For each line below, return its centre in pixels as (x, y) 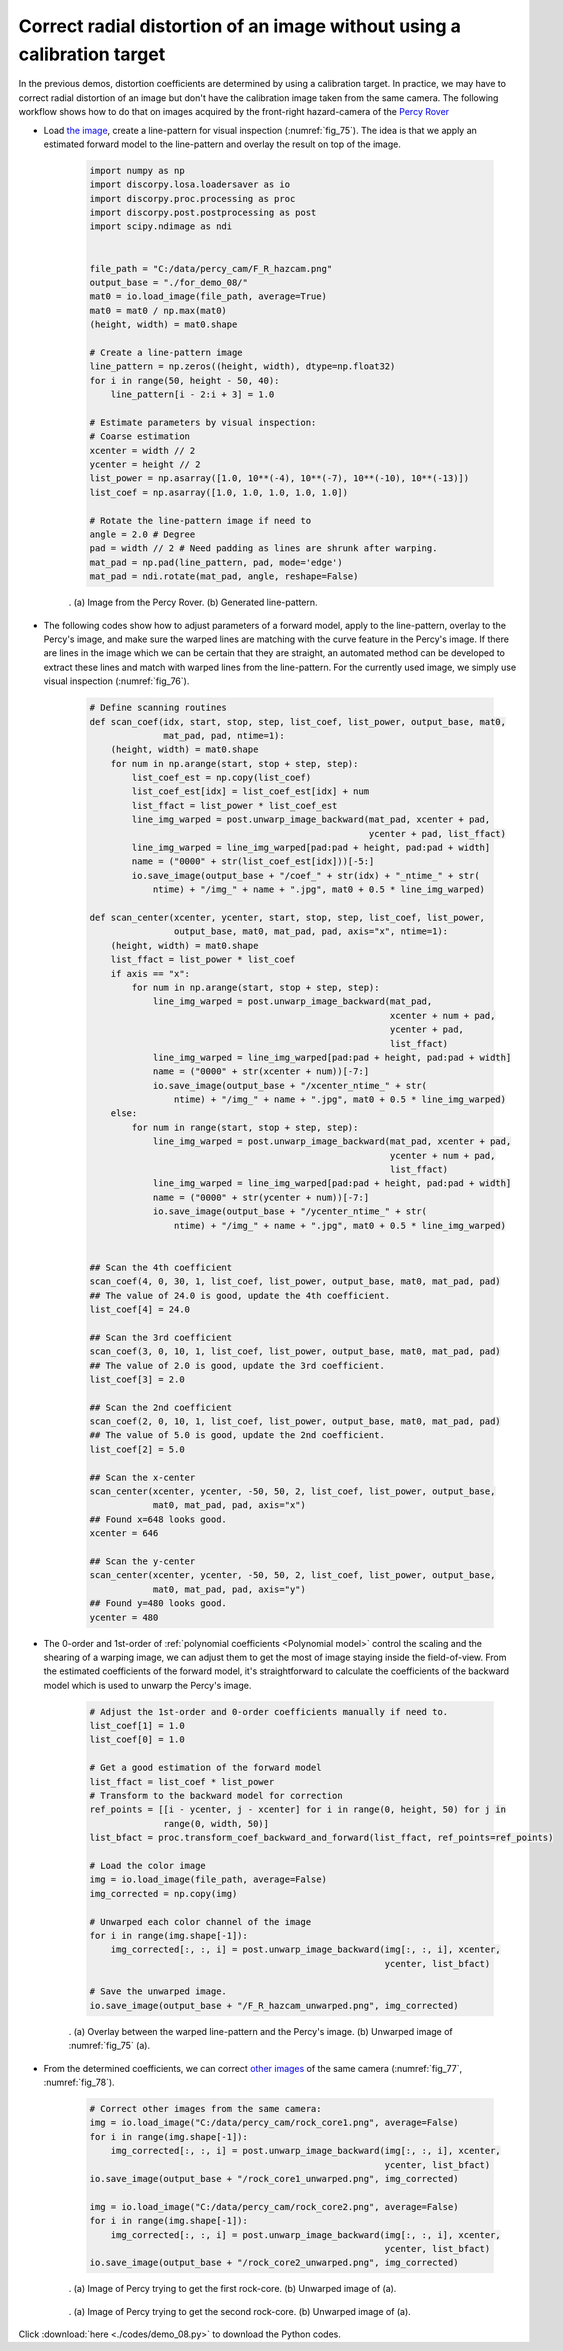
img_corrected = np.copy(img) (163, 1893)
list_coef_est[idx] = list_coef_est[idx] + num (250, 791)
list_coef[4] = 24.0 (139, 1309)
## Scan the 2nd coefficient (161, 1407)
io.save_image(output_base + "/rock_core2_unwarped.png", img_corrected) (274, 2263)
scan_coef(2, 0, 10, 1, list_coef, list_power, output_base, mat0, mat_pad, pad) (295, 1421)
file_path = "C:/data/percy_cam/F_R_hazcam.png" (211, 268)
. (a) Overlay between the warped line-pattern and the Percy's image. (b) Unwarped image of (261, 2031)
